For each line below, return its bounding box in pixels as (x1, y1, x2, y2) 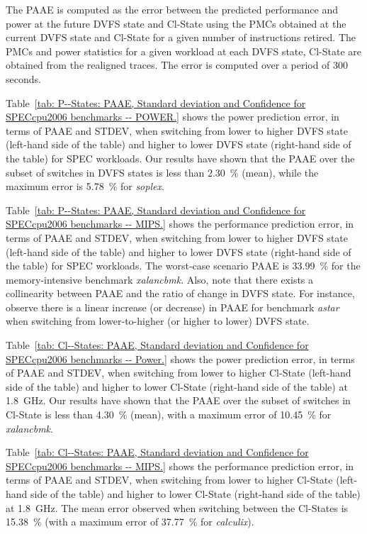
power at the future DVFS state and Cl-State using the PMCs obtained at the (6, 16, 346, 30)
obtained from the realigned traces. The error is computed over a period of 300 (6, 57, 349, 72)
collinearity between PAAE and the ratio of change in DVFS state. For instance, (6, 286, 355, 301)
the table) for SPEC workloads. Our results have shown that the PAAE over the (6, 150, 355, 165)
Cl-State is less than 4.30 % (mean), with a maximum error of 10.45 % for (6, 407, 332, 422)
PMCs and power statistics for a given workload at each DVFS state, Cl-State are (6, 43, 361, 58)
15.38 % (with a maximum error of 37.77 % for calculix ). (6, 514, 254, 529)
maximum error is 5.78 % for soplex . (6, 179, 164, 194)
